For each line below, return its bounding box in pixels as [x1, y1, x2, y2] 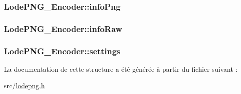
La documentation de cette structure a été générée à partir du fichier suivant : [4, 63, 238, 74]
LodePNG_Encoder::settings [4, 45, 120, 57]
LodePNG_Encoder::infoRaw [4, 22, 122, 34]
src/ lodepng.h [4, 80, 45, 90]
